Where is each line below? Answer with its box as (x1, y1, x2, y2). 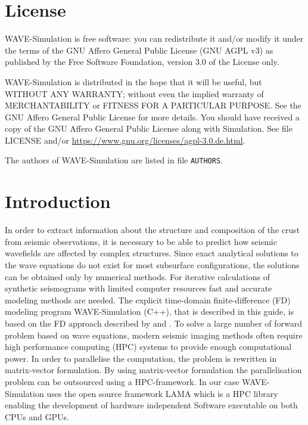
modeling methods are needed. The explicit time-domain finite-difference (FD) (5, 293, 291, 306)
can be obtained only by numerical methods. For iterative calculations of (5, 270, 270, 283)
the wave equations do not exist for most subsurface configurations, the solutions (5, 259, 300, 271)
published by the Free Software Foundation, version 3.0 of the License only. (5, 55, 279, 68)
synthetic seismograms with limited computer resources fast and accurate (5, 282, 272, 294)
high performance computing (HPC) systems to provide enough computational (5, 340, 292, 353)
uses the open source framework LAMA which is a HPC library (46, 387, 278, 399)
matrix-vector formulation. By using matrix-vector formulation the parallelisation (5, 364, 302, 376)
